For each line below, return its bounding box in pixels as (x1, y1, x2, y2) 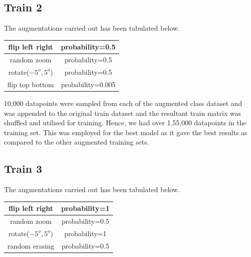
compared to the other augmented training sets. (4, 137, 149, 147)
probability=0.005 (61, 79, 116, 89)
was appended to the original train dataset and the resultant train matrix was (4, 107, 241, 118)
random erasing (7, 240, 55, 251)
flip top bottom (7, 79, 54, 89)
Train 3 (4, 161, 42, 176)
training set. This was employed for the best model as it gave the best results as (4, 127, 248, 137)
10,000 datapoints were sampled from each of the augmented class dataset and (4, 98, 242, 108)
